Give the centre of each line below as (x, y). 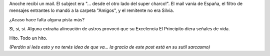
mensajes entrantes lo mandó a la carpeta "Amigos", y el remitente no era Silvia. (92, 10)
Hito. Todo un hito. (28, 38)
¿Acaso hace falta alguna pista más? (47, 19)
